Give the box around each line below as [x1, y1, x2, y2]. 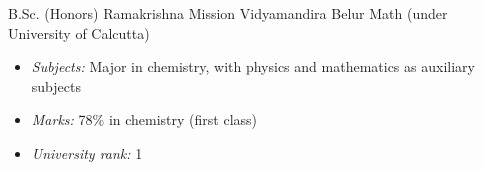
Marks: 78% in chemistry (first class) [31, 109, 258, 130]
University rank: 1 [31, 142, 143, 163]
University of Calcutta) [8, 22, 150, 43]
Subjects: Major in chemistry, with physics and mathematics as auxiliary [31, 56, 475, 77]
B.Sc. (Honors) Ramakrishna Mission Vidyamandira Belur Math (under [8, 3, 448, 23]
